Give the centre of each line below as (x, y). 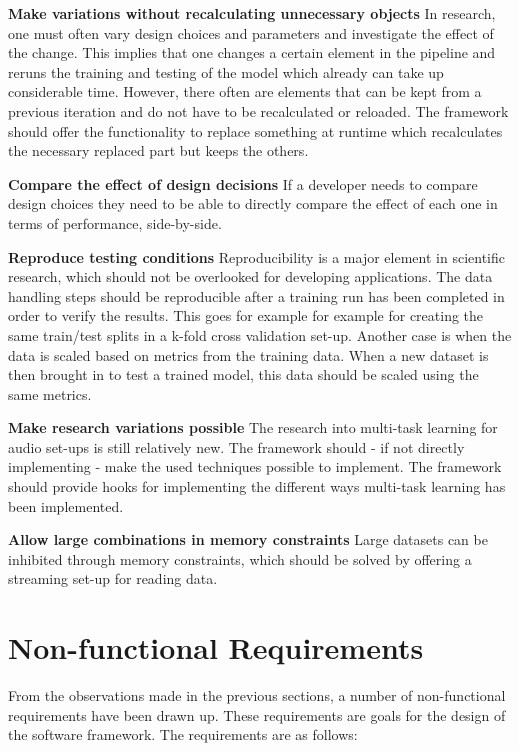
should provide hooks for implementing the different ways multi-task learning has (257, 486)
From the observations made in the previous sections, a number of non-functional (257, 695)
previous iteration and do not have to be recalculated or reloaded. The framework (258, 110)
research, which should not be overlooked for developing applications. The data (250, 276)
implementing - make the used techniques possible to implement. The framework (255, 466)
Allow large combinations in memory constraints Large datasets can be (248, 539)
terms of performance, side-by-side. (115, 222)
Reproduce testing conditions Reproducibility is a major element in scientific (256, 256)
